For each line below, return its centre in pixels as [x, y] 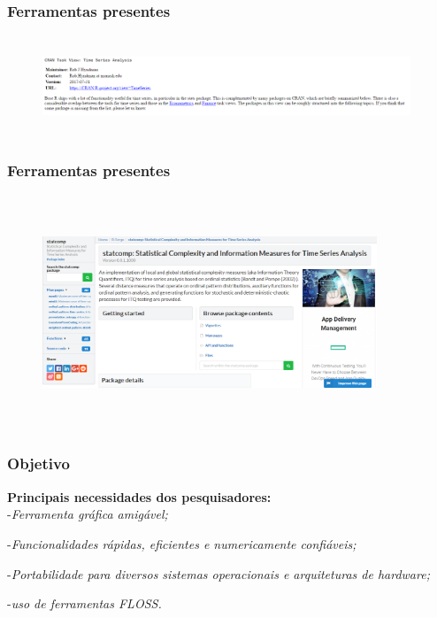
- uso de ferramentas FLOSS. [84, 603]
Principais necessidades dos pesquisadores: [139, 496]
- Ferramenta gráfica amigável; [88, 514]
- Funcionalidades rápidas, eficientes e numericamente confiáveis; [182, 543]
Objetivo [38, 463]
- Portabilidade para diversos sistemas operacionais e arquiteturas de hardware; [218, 573]
